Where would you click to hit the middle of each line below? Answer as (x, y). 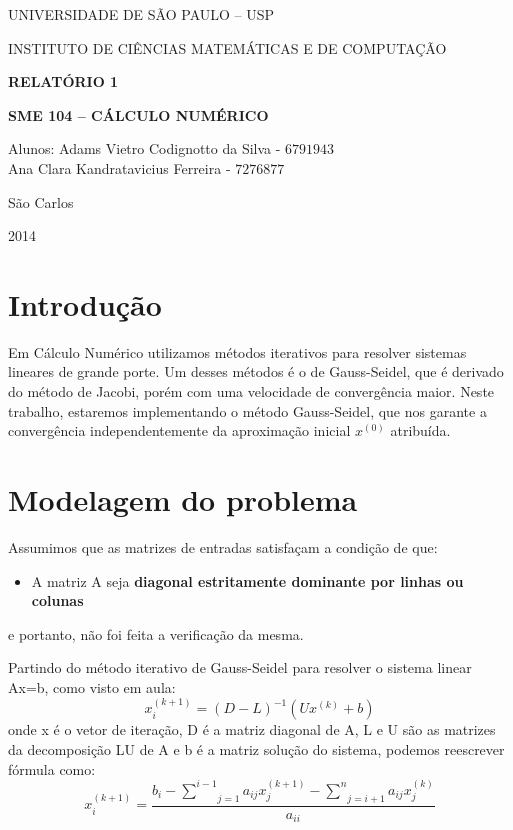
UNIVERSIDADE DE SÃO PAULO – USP (141, 14)
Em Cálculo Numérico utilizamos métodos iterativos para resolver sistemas (237, 351)
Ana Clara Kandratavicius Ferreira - (119, 167)
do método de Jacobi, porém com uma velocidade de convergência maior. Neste (251, 391)
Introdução (85, 303)
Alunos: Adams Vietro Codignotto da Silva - (144, 148)
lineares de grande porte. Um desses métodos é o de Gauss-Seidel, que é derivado (256, 371)
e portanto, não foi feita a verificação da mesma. (156, 633)
